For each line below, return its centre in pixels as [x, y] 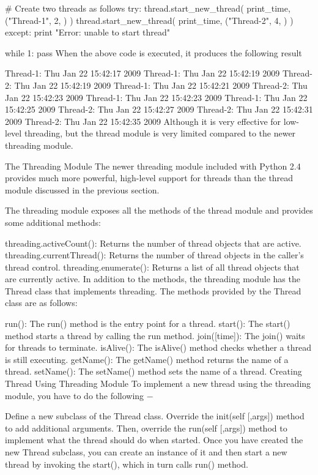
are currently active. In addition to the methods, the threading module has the [153, 279]
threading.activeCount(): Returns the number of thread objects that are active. [153, 243]
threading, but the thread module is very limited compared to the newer [160, 133]
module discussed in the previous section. [82, 189]
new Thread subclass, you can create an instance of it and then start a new [146, 452]
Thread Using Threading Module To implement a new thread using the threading [158, 383]
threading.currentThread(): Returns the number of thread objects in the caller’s [154, 255]
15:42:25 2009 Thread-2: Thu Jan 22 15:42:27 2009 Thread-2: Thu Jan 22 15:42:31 [159, 109]
